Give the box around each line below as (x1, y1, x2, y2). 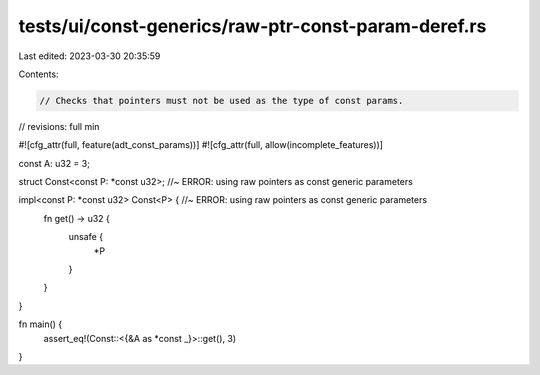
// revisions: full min (18, 120, 100, 132)
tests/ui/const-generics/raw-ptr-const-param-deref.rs (18, 15, 487, 37)
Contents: (18, 68, 59, 80)
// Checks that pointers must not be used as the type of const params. (39, 95, 404, 106)
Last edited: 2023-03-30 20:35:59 (18, 50, 161, 62)
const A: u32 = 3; (18, 157, 90, 169)
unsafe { (68, 231, 104, 243)
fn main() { (18, 318, 63, 330)
